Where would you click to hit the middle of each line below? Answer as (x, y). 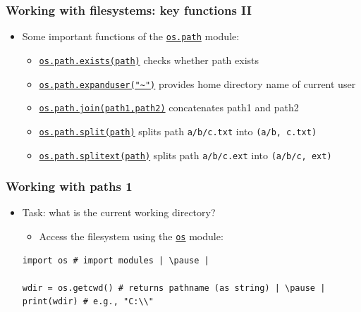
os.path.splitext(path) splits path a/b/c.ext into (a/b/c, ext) (185, 155)
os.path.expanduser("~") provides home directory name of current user (197, 83)
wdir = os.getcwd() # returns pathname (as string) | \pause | (174, 288)
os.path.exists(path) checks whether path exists (149, 60)
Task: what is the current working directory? (119, 212)
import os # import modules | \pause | (116, 260)
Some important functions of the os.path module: (131, 36)
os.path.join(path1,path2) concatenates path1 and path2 (169, 107)
